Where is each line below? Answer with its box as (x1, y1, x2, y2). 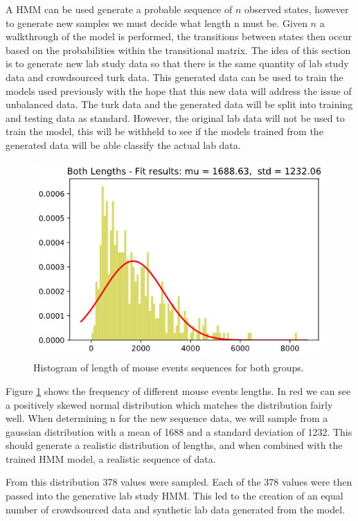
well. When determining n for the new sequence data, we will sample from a (6, 411, 328, 425)
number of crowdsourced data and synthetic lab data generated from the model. (6, 502, 345, 516)
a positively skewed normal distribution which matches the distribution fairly (6, 397, 333, 412)
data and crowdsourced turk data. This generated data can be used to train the (6, 69, 343, 84)
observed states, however (244, 2, 349, 16)
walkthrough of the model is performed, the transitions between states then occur (6, 29, 352, 44)
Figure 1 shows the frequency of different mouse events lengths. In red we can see (6, 383, 351, 398)
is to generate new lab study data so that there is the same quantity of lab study (6, 56, 349, 71)
